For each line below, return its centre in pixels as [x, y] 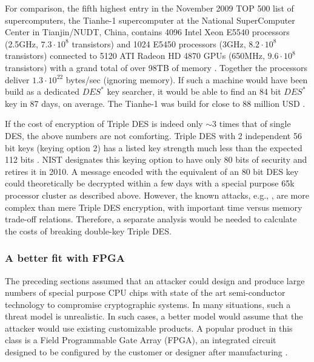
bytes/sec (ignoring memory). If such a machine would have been [187, 79]
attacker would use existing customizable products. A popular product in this [149, 328]
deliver [17, 79]
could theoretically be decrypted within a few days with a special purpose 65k [150, 183]
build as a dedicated [42, 91]
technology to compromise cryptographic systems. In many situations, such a [148, 304]
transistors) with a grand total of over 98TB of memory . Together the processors [156, 67]
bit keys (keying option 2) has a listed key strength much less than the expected [154, 147]
